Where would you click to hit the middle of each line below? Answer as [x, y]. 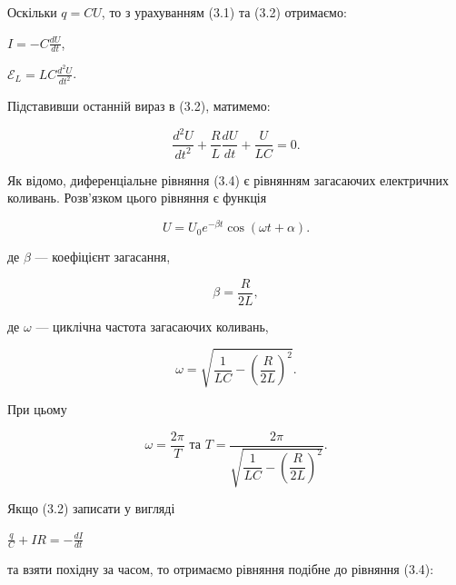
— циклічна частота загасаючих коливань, [152, 326]
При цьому [37, 408]
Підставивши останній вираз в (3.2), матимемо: [139, 106]
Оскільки [32, 12]
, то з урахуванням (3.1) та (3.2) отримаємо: [224, 12]
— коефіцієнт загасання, [103, 257]
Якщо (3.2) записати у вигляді [91, 507]
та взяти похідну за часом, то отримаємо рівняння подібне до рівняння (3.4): [221, 569]
